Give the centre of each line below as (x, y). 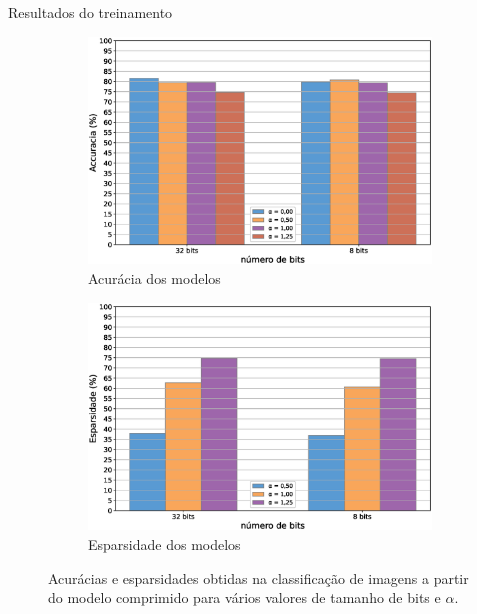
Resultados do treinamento (90, 12)
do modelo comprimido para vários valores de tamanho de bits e (244, 597)
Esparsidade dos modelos (164, 543)
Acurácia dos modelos (154, 277)
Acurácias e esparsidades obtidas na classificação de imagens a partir (258, 577)
